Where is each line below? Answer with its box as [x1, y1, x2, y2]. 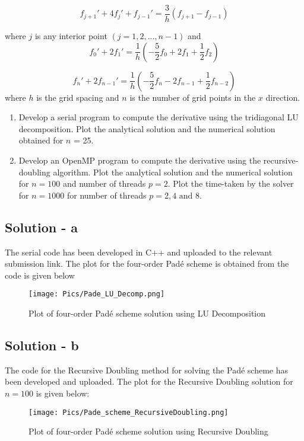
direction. [265, 91, 300, 103]
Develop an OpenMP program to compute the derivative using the [18, 154, 261, 167]
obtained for [18, 134, 64, 146]
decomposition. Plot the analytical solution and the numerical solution [18, 122, 275, 135]
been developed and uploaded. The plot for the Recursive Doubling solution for [5, 375, 293, 388]
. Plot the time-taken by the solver [167, 177, 294, 190]
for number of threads [66, 188, 147, 201]
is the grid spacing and [36, 91, 119, 103]
